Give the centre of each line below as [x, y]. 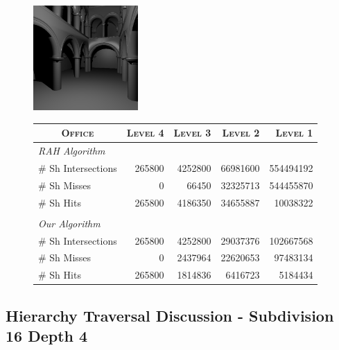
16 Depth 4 [47, 336]
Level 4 [145, 133]
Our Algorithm [69, 223]
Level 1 [294, 133]
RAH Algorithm [72, 151]
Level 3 [192, 133]
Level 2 [241, 133]
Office [78, 133]
